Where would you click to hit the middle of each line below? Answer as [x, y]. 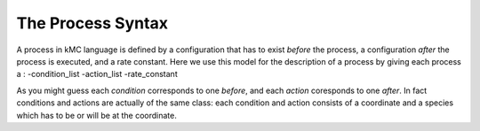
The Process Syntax [92, 23]
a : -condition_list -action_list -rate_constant [97, 74]
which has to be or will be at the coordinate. [96, 115]
